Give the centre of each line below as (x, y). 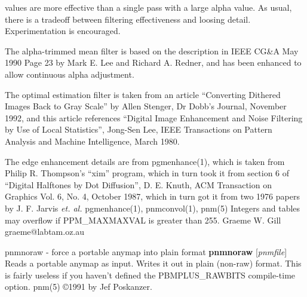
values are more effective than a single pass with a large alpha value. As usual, (148, 7)
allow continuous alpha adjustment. (70, 74)
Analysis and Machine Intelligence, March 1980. (92, 141)
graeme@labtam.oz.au (45, 232)
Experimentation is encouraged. (63, 31)
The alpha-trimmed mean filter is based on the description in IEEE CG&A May (152, 50)
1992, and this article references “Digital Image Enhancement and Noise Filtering (154, 117)
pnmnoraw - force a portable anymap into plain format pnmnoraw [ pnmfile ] (146, 251)
